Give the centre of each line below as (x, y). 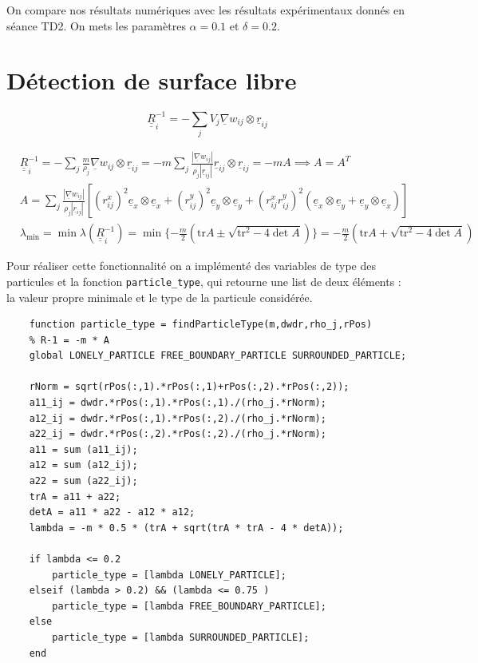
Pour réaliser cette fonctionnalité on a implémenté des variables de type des (192, 266)
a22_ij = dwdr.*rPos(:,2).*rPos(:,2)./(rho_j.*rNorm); (178, 434)
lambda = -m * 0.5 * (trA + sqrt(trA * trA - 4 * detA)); (186, 528)
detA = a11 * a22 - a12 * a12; (112, 512)
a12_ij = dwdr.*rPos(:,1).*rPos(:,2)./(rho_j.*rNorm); (178, 418)
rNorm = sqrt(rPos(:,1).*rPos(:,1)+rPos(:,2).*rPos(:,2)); (189, 387)
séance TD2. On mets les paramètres (96, 25)
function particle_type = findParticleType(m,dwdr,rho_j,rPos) (201, 325)
